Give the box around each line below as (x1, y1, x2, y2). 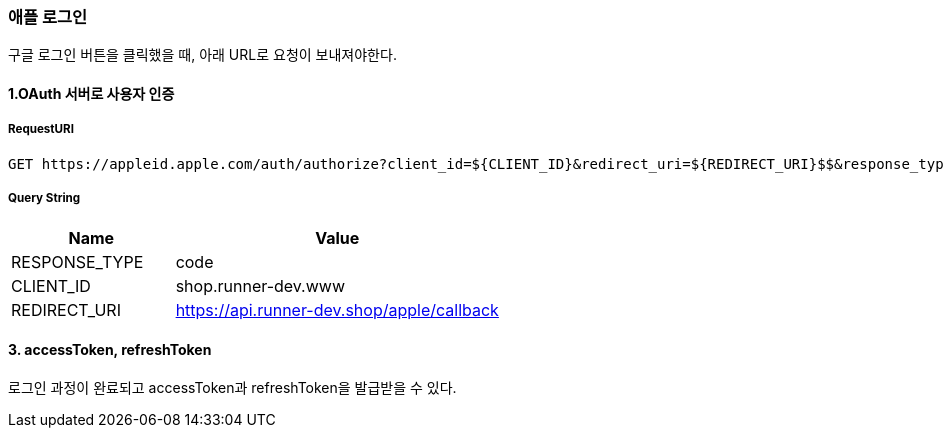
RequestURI (8, 122, 74, 137)
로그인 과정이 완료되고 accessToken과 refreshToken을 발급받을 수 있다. (8, 378, 457, 396)
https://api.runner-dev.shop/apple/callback (175, 299, 499, 320)
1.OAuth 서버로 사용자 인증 (8, 84, 175, 102)
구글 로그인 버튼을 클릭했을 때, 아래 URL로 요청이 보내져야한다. (8, 46, 397, 64)
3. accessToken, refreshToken (8, 341, 212, 359)
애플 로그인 (8, 7, 88, 27)
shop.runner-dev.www (175, 275, 345, 296)
